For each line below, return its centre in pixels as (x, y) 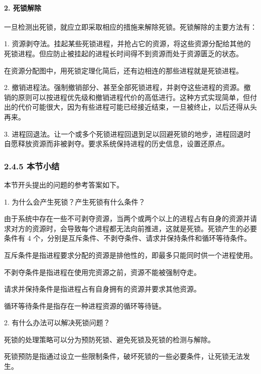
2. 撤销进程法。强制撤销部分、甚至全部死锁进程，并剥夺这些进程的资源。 (124, 87)
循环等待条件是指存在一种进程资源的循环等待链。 (85, 305)
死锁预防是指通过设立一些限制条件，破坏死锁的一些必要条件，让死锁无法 (123, 356)
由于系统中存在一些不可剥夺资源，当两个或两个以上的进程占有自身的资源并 (127, 218)
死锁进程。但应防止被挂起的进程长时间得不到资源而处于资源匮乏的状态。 (123, 53)
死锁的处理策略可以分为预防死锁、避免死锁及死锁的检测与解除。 (109, 339)
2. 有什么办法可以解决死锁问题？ (57, 322)
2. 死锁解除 (23, 7)
